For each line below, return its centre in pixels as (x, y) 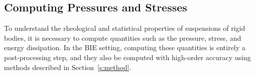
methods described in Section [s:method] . (68, 67)
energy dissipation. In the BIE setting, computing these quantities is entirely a (125, 47)
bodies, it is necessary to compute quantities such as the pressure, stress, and (123, 38)
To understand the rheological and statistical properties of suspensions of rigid (125, 28)
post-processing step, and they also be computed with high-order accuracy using (127, 57)
